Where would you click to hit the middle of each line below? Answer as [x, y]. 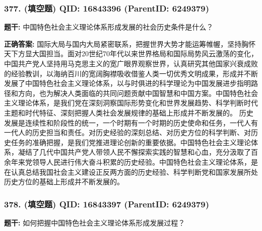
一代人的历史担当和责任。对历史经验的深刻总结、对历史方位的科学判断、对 [127, 132]
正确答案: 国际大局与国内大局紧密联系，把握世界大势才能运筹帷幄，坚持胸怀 [130, 43]
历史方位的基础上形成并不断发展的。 [64, 182]
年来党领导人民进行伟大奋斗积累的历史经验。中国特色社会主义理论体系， [131, 161]
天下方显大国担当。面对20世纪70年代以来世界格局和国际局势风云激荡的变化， [131, 53]
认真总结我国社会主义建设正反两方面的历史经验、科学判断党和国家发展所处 [134, 171]
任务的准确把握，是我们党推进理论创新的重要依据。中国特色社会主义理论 [131, 142]
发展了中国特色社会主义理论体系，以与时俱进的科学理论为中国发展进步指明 [127, 83]
